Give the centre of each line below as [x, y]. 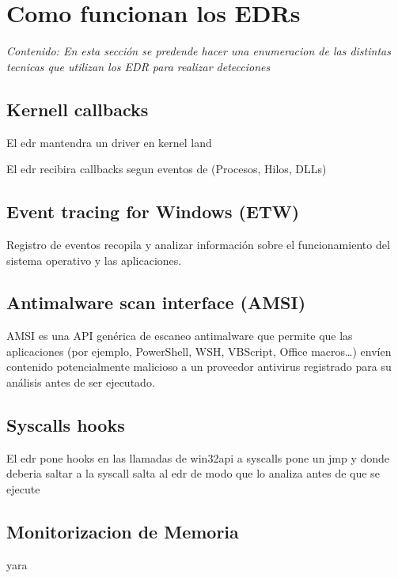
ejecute [23, 489]
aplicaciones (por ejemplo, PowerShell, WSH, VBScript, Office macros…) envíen [199, 351]
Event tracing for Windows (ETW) [153, 212]
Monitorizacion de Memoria [123, 532]
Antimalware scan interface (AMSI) [156, 302]
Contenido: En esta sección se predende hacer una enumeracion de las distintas [199, 51]
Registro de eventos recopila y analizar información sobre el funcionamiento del [198, 244]
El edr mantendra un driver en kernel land [109, 142]
